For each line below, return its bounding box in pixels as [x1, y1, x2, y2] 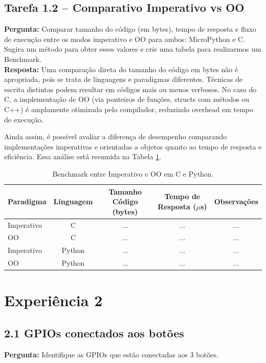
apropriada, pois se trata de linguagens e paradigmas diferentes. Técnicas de [4, 74, 243, 84]
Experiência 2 [4, 290, 103, 311]
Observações [214, 196, 258, 207]
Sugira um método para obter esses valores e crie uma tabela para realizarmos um [4, 44, 261, 54]
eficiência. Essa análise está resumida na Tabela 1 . [4, 151, 162, 162]
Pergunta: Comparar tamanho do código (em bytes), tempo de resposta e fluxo [4, 24, 256, 34]
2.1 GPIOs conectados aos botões [4, 325, 184, 340]
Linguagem [53, 196, 93, 207]
